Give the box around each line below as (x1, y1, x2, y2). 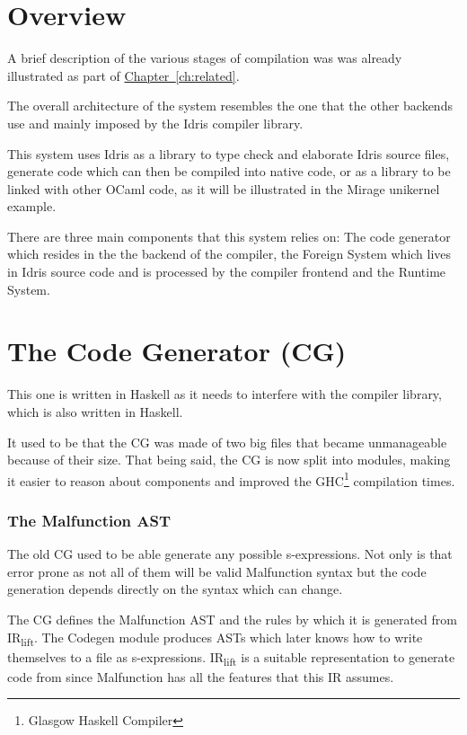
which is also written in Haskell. (7, 402, 183, 421)
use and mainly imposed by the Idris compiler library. (7, 113, 304, 132)
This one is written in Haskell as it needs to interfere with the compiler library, (7, 385, 442, 403)
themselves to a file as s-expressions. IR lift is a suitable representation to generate (7, 647, 455, 669)
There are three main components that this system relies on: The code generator (7, 226, 451, 245)
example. (7, 197, 57, 216)
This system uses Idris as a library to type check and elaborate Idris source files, (7, 144, 450, 163)
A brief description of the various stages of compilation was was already (7, 49, 402, 67)
